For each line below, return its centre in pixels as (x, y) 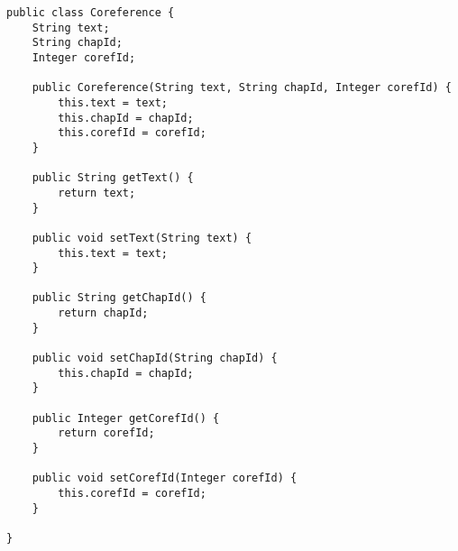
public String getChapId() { (119, 298)
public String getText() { (113, 178)
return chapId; (103, 313)
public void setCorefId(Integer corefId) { (165, 478)
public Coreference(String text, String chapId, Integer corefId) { (242, 88)
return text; (97, 193)
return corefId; (106, 433)
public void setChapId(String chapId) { (155, 358)
